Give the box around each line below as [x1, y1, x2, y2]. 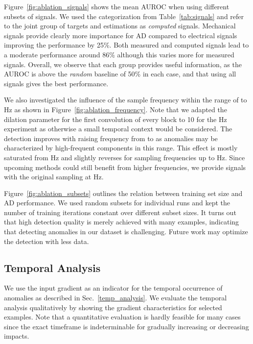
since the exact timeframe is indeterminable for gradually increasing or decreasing [4, 321, 249, 331]
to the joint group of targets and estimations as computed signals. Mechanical [4, 21, 236, 31]
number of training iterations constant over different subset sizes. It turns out [4, 207, 236, 217]
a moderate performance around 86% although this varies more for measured [4, 49, 234, 59]
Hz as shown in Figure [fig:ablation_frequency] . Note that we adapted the [4, 104, 227, 114]
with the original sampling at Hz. [4, 172, 104, 182]
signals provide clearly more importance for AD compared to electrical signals [4, 30, 237, 40]
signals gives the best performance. [4, 78, 109, 88]
